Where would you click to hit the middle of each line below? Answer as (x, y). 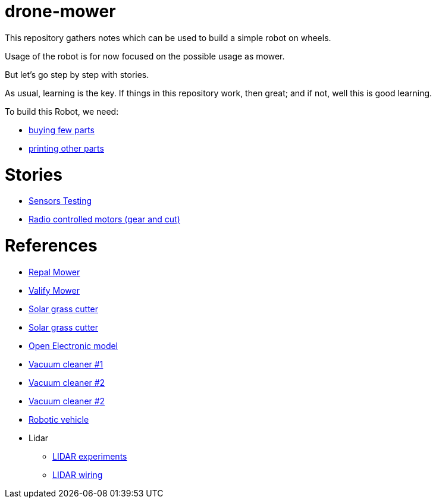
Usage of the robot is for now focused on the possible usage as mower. (145, 56)
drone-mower (60, 11)
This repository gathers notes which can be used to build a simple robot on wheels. (168, 37)
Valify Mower (54, 290)
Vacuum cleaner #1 (66, 364)
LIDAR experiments (90, 456)
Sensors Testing (60, 201)
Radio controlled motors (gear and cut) (104, 219)
